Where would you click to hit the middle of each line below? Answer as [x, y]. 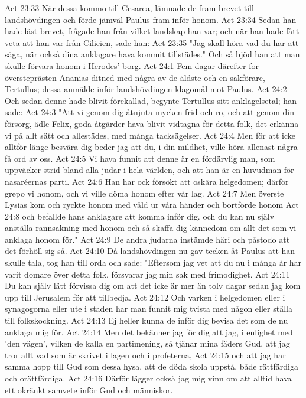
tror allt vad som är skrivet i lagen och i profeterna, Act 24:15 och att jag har [145, 355]
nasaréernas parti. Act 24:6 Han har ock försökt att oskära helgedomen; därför [147, 181]
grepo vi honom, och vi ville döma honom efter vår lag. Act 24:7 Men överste [144, 193]
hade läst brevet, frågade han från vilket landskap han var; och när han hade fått [152, 31]
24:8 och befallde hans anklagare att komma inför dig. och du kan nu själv [140, 216]
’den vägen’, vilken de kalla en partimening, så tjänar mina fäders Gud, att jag [147, 343]
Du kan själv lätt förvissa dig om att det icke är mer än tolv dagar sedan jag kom [153, 286]
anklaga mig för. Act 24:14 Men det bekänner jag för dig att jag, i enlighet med [149, 332]
